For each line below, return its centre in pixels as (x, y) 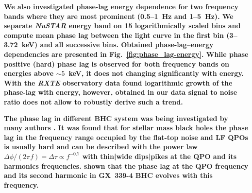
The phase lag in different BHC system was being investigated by (116, 118)
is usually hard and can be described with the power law (101, 147)
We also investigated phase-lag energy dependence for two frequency (121, 6)
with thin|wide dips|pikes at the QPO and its (160, 156)
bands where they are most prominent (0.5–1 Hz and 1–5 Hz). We (119, 16)
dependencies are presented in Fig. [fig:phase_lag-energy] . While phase (126, 54)
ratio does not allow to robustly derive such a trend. (93, 101)
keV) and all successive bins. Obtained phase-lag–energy (118, 44)
